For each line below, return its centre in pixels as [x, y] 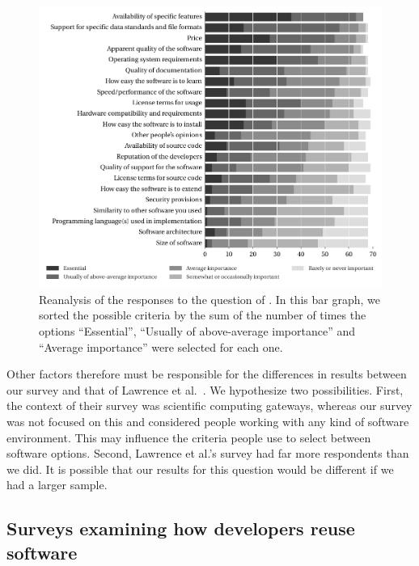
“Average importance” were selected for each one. [161, 346]
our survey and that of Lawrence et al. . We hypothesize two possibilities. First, [205, 389]
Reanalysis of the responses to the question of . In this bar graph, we [210, 299]
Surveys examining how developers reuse [181, 528]
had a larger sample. [57, 485]
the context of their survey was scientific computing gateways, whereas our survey [209, 405]
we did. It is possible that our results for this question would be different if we [200, 469]
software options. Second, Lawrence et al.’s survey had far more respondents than [208, 453]
